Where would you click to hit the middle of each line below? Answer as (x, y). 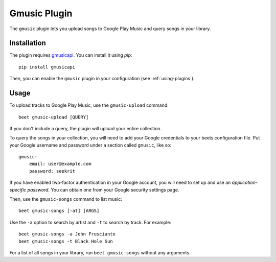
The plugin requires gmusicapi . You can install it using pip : (71, 55)
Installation (28, 43)
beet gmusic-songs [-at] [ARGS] (59, 211)
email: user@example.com (60, 164)
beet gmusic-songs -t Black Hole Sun (66, 241)
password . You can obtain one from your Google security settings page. (103, 189)
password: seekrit (52, 171)
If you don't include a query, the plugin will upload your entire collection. (86, 128)
